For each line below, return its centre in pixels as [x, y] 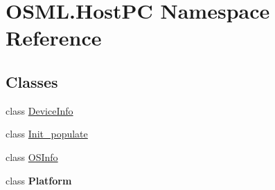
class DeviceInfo [39, 110]
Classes [32, 81]
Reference [54, 38]
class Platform [39, 180]
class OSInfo [32, 156]
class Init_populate [47, 134]
